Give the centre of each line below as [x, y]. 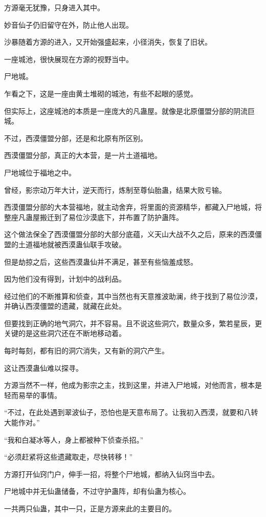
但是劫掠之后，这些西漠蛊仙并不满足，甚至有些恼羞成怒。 [101, 261]
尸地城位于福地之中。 [40, 172]
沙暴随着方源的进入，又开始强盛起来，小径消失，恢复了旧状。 [108, 42]
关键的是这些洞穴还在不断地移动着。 [65, 333]
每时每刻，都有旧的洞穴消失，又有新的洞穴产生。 [86, 351]
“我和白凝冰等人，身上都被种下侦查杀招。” [74, 439]
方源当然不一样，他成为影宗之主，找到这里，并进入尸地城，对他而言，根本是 [133, 385]
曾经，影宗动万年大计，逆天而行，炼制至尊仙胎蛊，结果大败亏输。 [115, 190]
